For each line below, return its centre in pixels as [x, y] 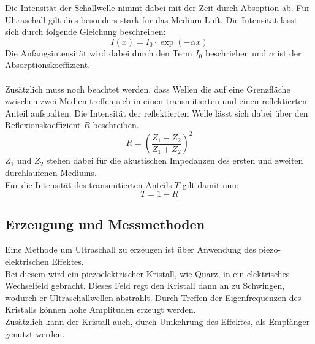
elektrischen [27, 262]
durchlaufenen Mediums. [51, 173]
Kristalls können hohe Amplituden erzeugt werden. [101, 309]
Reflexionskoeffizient [43, 125]
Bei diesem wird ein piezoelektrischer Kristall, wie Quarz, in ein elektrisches [147, 273]
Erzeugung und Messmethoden [105, 224]
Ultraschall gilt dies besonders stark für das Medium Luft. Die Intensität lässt [151, 19]
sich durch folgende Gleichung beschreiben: [85, 32]
